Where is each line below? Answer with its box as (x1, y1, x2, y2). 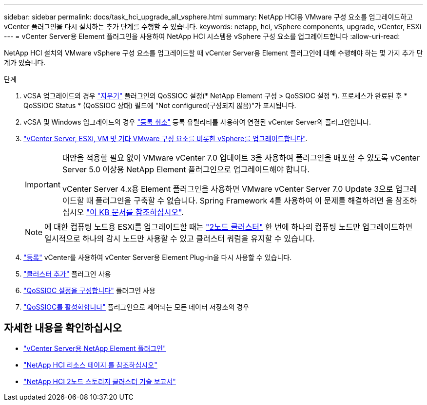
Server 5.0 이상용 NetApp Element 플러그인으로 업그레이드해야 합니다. (62, 165, 310, 174)
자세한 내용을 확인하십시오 (4, 322, 122, 334)
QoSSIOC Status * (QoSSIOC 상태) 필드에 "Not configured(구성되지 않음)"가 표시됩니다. (23, 101, 296, 110)
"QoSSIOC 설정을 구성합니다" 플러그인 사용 (23, 286, 155, 295)
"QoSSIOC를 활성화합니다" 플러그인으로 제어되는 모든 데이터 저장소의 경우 (23, 303, 250, 311)
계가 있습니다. (4, 58, 46, 67)
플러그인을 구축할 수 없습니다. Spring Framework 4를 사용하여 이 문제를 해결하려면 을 (95, 196, 393, 205)
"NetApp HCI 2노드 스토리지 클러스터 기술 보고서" (23, 377, 176, 386)
